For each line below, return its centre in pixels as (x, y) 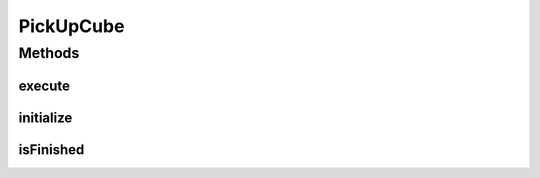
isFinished (51, 149)
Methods (49, 53)
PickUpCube (71, 26)
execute (44, 85)
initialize (45, 117)
